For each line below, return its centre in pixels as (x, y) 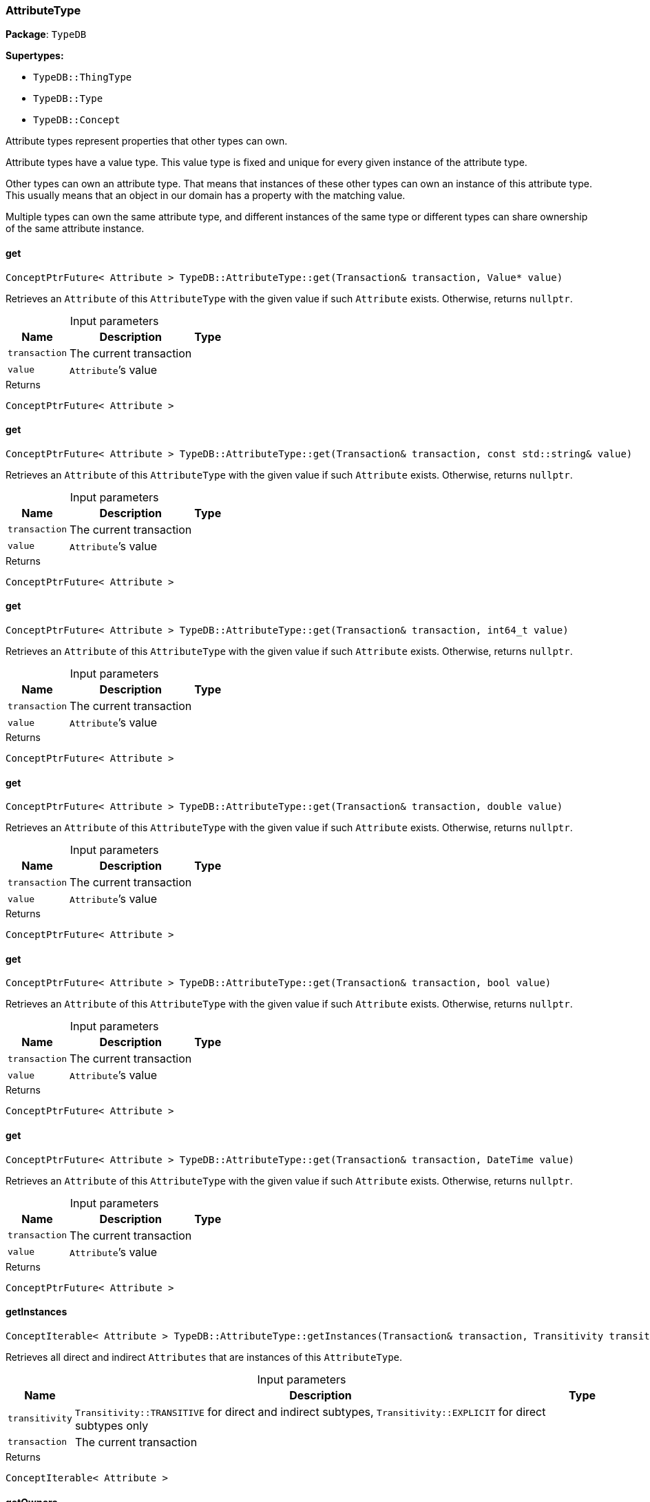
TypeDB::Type (68, 99)
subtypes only (112, 1425)
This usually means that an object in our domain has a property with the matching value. (206, 196)
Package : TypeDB (46, 34)
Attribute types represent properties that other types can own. (147, 141)
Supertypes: (35, 56)
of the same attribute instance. (75, 229)
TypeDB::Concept (77, 120)
